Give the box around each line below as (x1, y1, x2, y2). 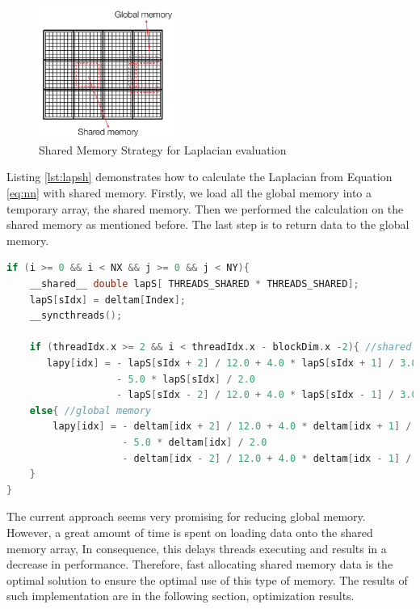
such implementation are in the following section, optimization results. (6, 587, 355, 604)
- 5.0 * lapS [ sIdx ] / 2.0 (116, 373, 255, 385)
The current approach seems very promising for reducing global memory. (6, 508, 366, 525)
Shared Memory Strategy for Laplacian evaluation (39, 141, 287, 158)
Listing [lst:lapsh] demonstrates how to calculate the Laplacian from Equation (6, 168, 393, 185)
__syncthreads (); (29, 310, 123, 322)
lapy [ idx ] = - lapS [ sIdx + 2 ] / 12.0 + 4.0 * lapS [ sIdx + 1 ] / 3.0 (47, 357, 418, 370)
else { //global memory (29, 404, 152, 417)
